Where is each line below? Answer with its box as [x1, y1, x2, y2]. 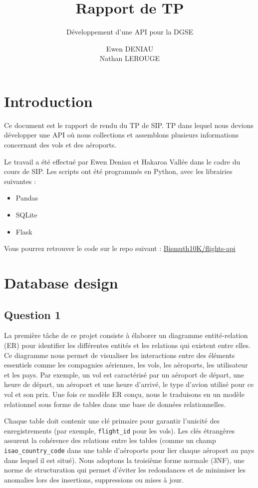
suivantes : [4, 175, 36, 186]
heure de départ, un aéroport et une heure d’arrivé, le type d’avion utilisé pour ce [4, 379, 254, 389]
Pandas [15, 192, 38, 203]
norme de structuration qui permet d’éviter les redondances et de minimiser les [4, 464, 246, 475]
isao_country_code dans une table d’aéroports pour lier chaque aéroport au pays [4, 444, 255, 455]
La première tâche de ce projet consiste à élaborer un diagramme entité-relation [4, 330, 248, 340]
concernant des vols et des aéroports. [4, 139, 117, 150]
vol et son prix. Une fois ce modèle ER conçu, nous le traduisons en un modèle [4, 388, 245, 399]
